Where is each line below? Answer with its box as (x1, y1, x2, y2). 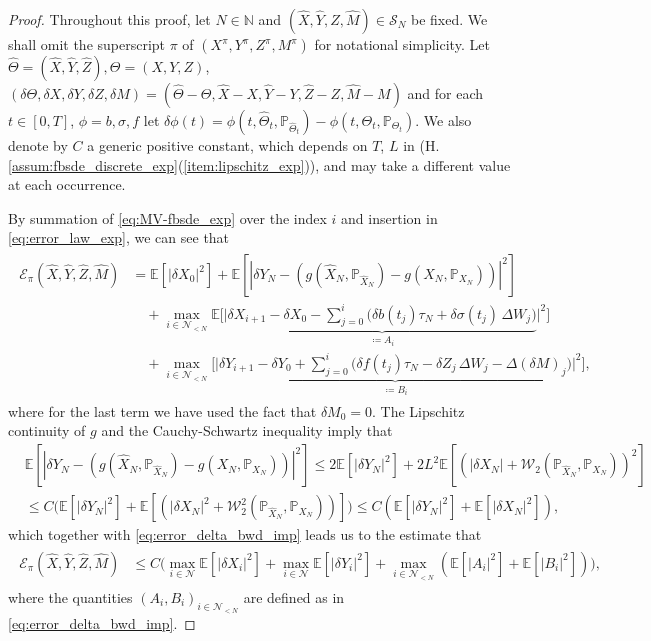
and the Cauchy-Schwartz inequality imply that (101, 420, 393, 441)
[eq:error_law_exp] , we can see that (8, 227, 230, 248)
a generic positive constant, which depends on (87, 135, 368, 155)
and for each (407, 83, 484, 103)
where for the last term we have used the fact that (8, 400, 317, 421)
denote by (8, 135, 68, 155)
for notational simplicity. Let (314, 34, 490, 54)
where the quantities (8, 586, 133, 607)
